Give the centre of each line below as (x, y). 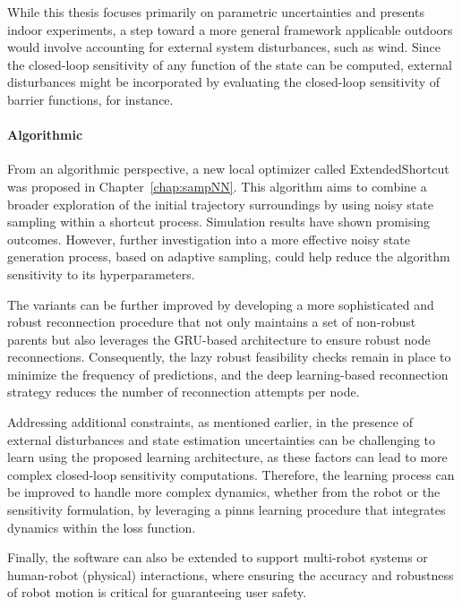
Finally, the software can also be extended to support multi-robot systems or (218, 557)
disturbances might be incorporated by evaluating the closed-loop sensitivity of (224, 82)
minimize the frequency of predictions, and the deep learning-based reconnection (228, 374)
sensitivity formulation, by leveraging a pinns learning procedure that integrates (227, 510)
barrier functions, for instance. (90, 99)
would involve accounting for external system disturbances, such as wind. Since (224, 47)
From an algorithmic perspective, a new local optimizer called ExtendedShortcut (228, 169)
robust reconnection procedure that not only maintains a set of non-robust (212, 322)
